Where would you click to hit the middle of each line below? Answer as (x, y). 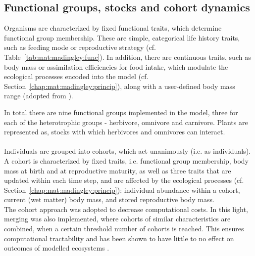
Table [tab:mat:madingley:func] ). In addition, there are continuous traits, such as (127, 57)
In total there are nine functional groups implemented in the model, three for (121, 112)
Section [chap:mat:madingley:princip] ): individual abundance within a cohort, (122, 190)
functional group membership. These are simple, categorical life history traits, (122, 37)
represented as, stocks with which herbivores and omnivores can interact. (115, 132)
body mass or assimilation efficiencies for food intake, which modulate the (116, 66)
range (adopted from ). (39, 96)
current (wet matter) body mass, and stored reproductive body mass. (109, 199)
